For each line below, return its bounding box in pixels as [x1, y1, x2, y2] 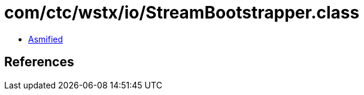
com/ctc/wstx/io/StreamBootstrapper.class [4, 2, 360, 23]
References [4, 54, 74, 70]
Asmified [28, 33, 63, 44]
